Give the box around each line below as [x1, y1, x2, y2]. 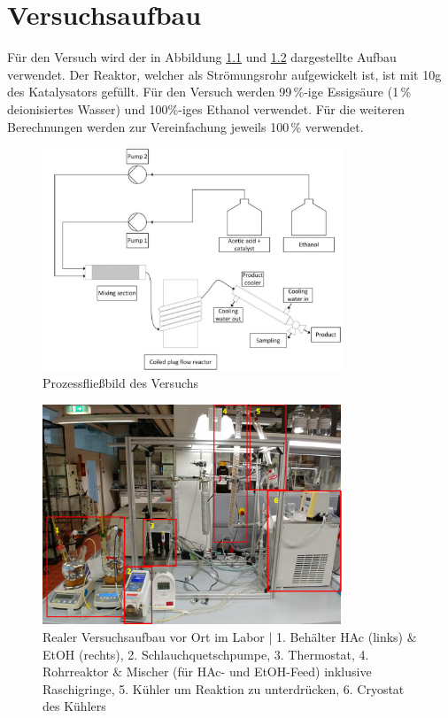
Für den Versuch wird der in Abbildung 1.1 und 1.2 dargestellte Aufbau [7, 48, 397, 66]
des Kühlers [42, 697, 106, 715]
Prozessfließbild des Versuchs [42, 374, 199, 392]
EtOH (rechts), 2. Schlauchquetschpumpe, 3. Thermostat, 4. [42, 645, 369, 663]
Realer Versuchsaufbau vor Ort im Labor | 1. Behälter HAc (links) [42, 628, 404, 646]
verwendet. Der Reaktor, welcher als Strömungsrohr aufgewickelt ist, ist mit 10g [7, 65, 442, 83]
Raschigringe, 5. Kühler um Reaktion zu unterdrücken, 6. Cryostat [42, 679, 405, 698]
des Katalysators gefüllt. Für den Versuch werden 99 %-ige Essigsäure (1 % [7, 82, 412, 101]
